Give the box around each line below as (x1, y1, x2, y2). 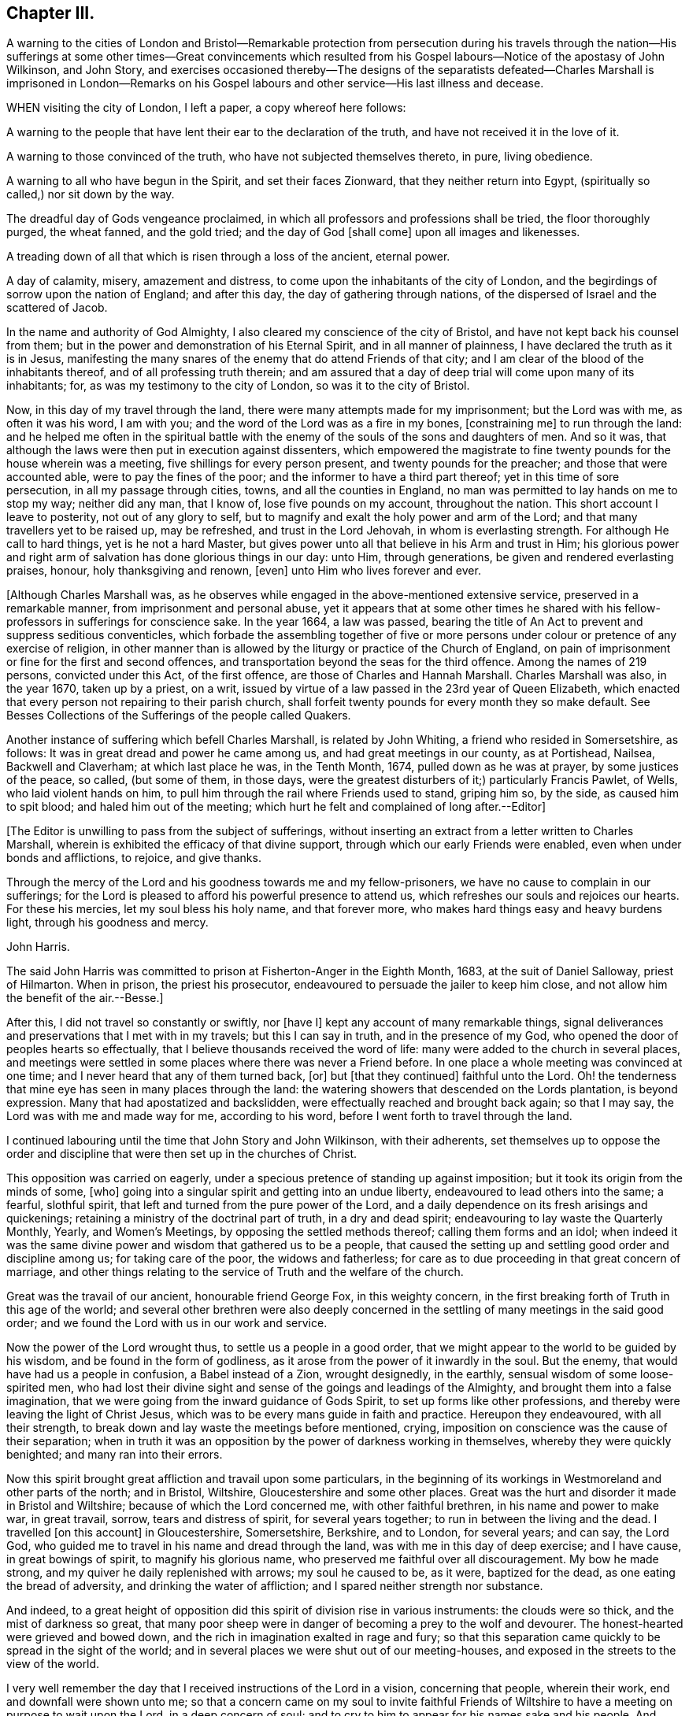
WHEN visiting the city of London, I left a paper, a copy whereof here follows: (6, 101, 406, 115)
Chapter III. (6, 3, 95, 23)
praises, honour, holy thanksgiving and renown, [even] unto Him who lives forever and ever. (6, 564, 481, 578)
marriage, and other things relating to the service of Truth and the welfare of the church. (6, 1265, 464, 1279)
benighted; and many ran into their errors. (6, 1448, 223, 1462)
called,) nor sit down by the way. (6, 187, 175, 202)
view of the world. (6, 1657, 100, 1671)
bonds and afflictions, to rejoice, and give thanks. (6, 851, 261, 865)
